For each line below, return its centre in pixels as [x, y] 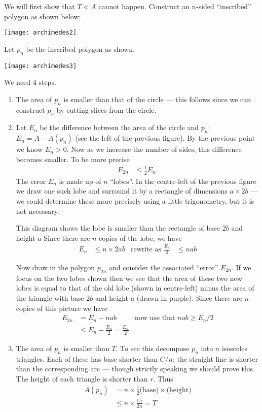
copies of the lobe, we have [140, 237]
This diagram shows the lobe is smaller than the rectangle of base [118, 228]
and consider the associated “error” [163, 267]
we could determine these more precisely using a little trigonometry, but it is [135, 201]
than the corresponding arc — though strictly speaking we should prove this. [135, 369]
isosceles [234, 348]
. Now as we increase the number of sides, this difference [154, 149]
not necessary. [38, 211]
